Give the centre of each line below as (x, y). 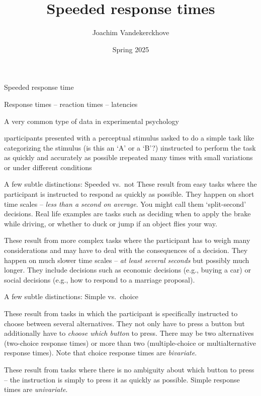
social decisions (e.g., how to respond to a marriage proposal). (100, 279)
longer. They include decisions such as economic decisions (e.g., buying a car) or (127, 270)
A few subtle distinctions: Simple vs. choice (71, 296)
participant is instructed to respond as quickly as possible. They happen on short (129, 194)
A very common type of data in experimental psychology (92, 121)
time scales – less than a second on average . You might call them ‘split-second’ (125, 204)
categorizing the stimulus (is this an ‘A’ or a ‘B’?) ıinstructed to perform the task (130, 147)
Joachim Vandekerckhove (131, 32)
